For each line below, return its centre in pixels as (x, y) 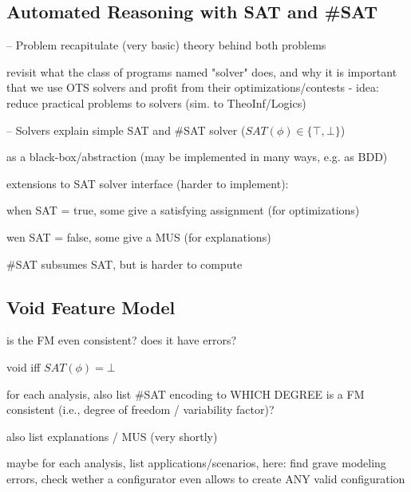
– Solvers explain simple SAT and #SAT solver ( (126, 130)
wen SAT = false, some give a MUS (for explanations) (139, 236)
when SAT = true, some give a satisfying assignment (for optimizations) (183, 210)
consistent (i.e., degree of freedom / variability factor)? (140, 409)
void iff (24, 366)
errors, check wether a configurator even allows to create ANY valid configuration (206, 478)
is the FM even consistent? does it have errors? (122, 340)
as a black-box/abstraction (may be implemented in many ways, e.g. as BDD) (197, 157)
